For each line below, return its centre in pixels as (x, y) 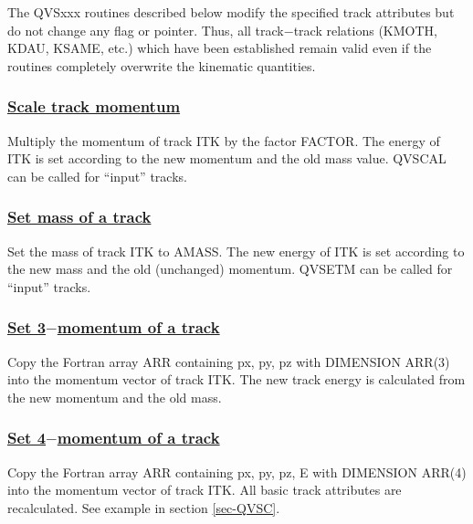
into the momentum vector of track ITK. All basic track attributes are (205, 490)
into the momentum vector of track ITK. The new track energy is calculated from (236, 379)
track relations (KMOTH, (365, 30)
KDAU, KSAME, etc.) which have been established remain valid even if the (220, 48)
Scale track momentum (94, 106)
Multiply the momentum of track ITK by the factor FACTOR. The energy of (224, 140)
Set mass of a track (79, 217)
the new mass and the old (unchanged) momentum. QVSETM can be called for (230, 269)
